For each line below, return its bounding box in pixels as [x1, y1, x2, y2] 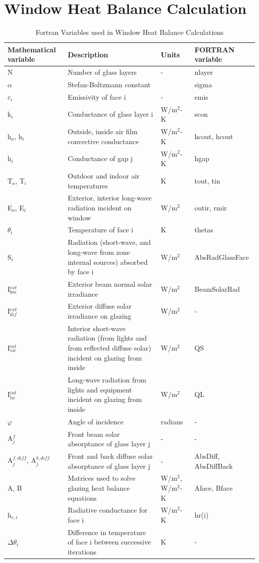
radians [160, 416, 183, 426]
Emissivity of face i [67, 91, 126, 102]
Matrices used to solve [67, 473, 135, 483]
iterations [67, 547, 97, 557]
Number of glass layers [67, 67, 137, 77]
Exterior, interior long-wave [67, 192, 152, 203]
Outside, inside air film [67, 126, 138, 137]
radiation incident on [67, 202, 131, 213]
